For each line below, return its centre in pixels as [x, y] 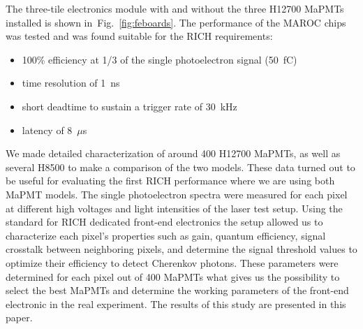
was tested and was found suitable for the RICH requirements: [139, 36]
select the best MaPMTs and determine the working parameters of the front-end [177, 290]
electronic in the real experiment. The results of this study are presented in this [176, 304]
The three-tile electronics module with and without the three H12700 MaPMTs [175, 8]
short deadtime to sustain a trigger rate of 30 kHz [129, 106]
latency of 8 [47, 130]
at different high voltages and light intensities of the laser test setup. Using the [174, 208]
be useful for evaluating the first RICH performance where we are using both [170, 181]
